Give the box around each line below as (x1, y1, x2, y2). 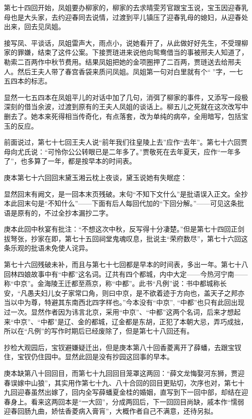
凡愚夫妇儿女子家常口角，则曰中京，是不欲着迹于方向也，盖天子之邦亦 (20, 287, 245, 298)
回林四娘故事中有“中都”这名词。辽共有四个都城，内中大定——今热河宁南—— (4, 268, 248, 279)
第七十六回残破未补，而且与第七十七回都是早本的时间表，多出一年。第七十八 (4, 259, 248, 269)
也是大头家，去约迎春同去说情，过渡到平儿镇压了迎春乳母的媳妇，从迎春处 (10, 12, 248, 22)
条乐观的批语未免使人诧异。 (4, 243, 92, 253)
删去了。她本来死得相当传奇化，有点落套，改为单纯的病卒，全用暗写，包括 (4, 111, 241, 121)
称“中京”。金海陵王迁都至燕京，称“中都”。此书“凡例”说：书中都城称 (4, 278, 220, 288)
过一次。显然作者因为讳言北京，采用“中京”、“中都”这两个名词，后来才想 (4, 307, 234, 317)
